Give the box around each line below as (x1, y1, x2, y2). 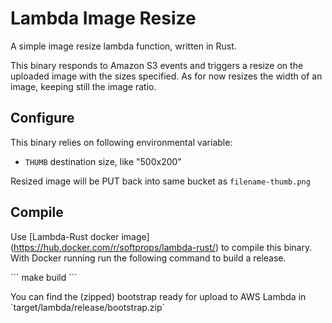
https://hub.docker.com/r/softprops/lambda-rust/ (13, 241, 216, 253)
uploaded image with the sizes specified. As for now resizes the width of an (10, 70, 323, 82)
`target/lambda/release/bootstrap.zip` (10, 301, 166, 313)
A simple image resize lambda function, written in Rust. (10, 40, 237, 52)
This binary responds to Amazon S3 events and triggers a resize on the (10, 59, 304, 71)
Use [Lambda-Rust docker (10, 230, 120, 242)
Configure (10, 110, 75, 127)
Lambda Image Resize (10, 7, 197, 30)
